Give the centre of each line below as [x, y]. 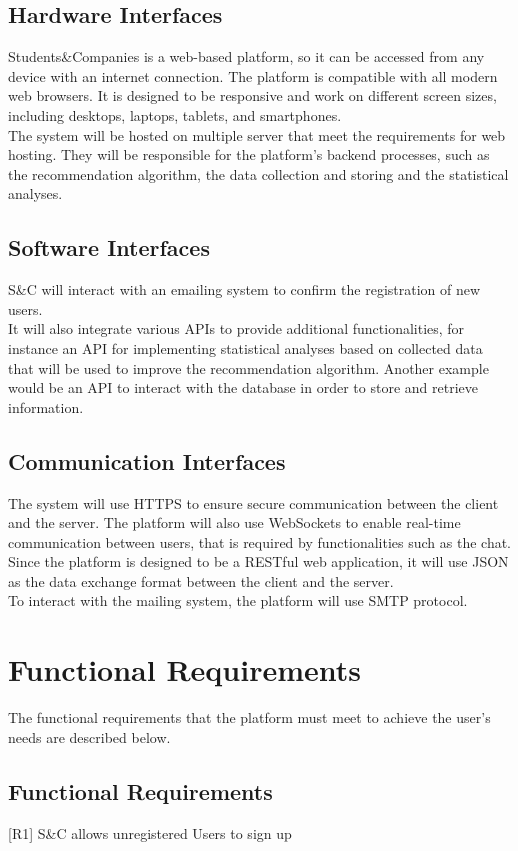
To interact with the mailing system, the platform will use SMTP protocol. [238, 600]
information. [46, 406]
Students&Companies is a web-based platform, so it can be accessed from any [246, 56]
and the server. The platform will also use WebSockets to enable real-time [234, 522]
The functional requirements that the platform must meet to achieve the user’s [249, 717]
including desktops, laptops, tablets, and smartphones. [175, 114]
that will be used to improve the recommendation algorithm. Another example [248, 367]
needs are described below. [89, 736]
